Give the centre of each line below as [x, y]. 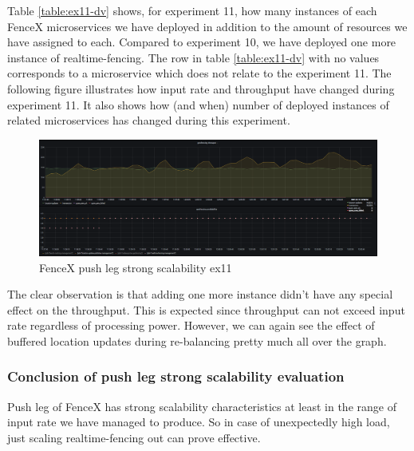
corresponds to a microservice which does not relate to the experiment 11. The [199, 73]
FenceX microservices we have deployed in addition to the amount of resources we [207, 26]
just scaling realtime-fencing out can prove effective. [134, 437]
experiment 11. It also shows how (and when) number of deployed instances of [198, 104]
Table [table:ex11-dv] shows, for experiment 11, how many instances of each [192, 10]
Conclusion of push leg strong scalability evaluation [176, 376]
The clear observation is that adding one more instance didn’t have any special [200, 294]
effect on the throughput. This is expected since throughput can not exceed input [206, 309]
